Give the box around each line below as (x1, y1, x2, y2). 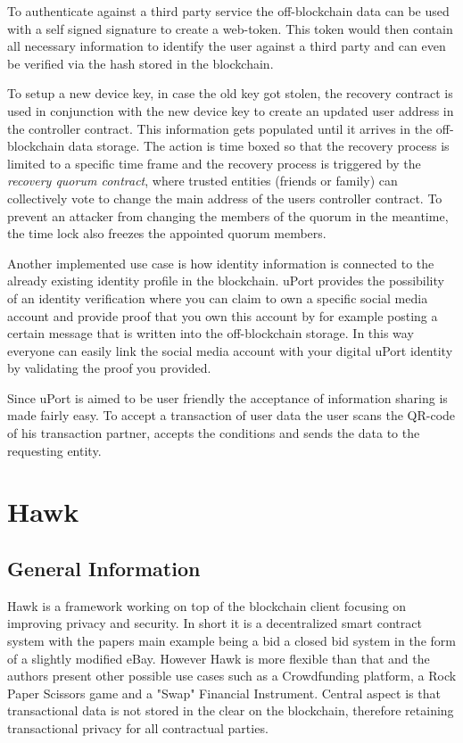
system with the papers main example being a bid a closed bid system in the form (7, 632, 456, 650)
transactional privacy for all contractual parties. (7, 718, 269, 737)
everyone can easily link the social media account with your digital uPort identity (7, 341, 453, 359)
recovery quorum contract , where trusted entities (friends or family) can (7, 171, 398, 190)
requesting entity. (7, 441, 102, 459)
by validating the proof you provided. (7, 359, 211, 377)
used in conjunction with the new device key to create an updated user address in (7, 101, 454, 120)
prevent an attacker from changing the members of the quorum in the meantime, (7, 206, 449, 225)
